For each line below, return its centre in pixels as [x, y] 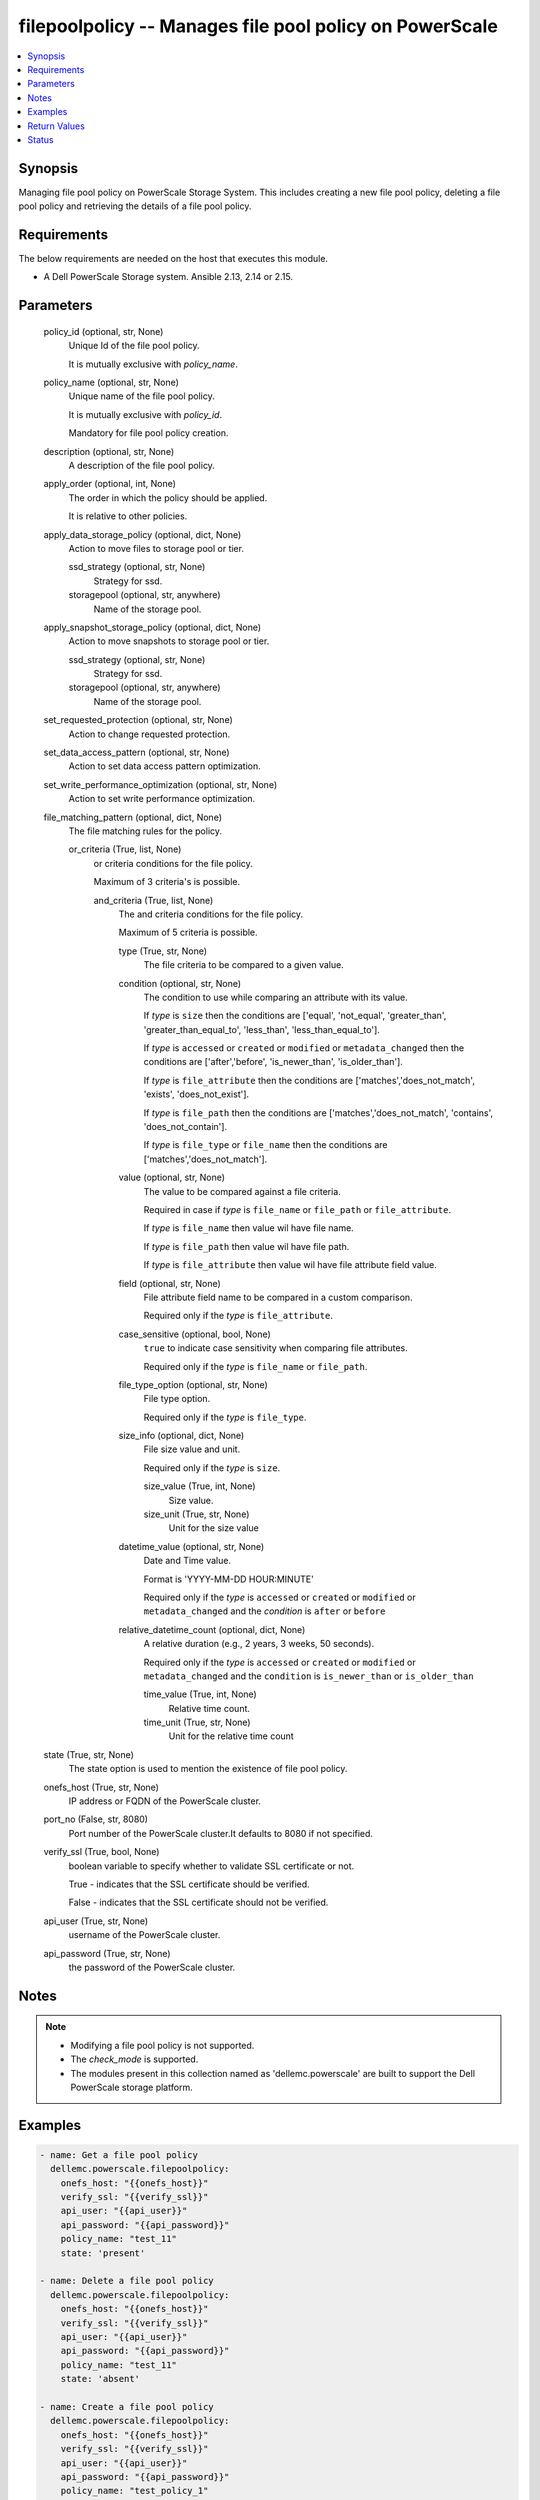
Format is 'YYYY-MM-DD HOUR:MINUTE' [228, 1579]
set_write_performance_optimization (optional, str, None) [160, 784]
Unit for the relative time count [231, 1736]
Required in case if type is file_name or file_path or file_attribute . [297, 1209]
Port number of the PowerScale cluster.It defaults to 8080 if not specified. [221, 1833]
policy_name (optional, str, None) [111, 382]
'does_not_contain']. [185, 1127]
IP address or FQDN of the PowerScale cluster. [165, 1801]
